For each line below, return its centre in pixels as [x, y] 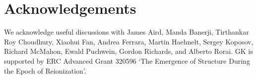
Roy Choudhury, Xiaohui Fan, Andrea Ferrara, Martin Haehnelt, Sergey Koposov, [129, 41]
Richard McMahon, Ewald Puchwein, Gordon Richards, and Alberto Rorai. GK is [128, 51]
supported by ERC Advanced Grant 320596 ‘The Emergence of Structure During [127, 60]
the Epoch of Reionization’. [45, 70]
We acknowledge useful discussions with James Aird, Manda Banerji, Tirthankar [127, 32]
